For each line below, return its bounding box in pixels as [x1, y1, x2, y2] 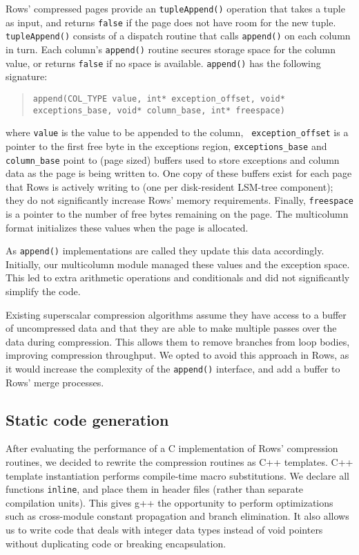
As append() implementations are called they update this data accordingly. [6, 243, 324, 258]
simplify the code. [6, 284, 81, 299]
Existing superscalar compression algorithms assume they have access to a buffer [6, 307, 347, 321]
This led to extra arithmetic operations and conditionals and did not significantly [6, 270, 350, 285]
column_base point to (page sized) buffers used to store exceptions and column [6, 152, 340, 167]
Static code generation [6, 408, 169, 430]
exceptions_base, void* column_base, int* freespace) [32, 105, 285, 115]
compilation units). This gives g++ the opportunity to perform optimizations [6, 495, 333, 509]
